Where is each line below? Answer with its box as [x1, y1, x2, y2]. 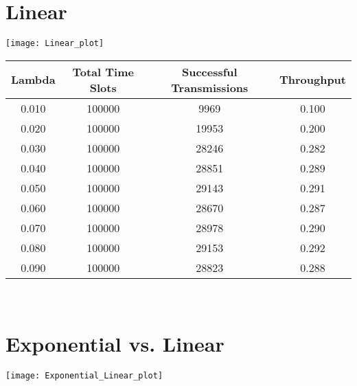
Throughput [279, 71, 346, 88]
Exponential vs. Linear [5, 329, 224, 357]
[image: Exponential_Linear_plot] [5, 370, 163, 381]
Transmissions [171, 79, 249, 95]
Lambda [11, 71, 56, 88]
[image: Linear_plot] [5, 38, 104, 49]
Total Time [72, 63, 134, 80]
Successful [181, 63, 238, 80]
